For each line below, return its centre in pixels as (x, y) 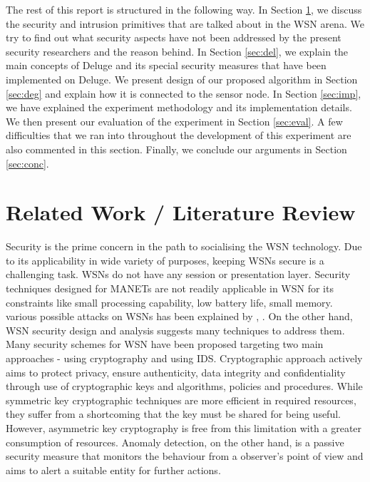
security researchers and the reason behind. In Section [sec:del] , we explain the (177, 51)
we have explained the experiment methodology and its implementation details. (179, 107)
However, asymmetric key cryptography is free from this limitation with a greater (184, 427)
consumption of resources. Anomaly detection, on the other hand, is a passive (175, 442)
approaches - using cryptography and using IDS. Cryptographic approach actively (184, 358)
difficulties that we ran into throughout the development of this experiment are (179, 135)
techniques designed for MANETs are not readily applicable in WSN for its (170, 288)
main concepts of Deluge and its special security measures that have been (166, 65)
